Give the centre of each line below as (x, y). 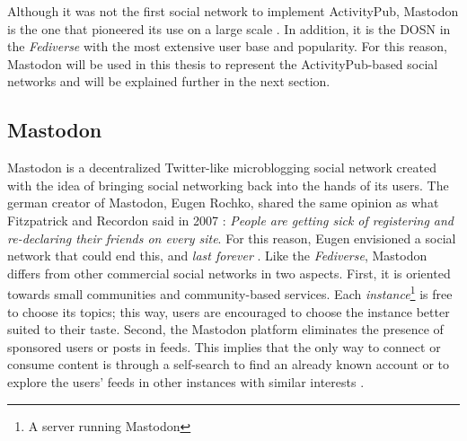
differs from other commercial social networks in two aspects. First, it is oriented (229, 273)
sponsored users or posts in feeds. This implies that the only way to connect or (224, 346)
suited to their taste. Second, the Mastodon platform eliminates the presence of (225, 329)
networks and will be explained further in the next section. (169, 81)
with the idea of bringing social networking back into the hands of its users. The (228, 185)
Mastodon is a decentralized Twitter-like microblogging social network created (222, 168)
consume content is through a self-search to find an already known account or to (228, 364)
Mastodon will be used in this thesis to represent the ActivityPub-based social (223, 63)
